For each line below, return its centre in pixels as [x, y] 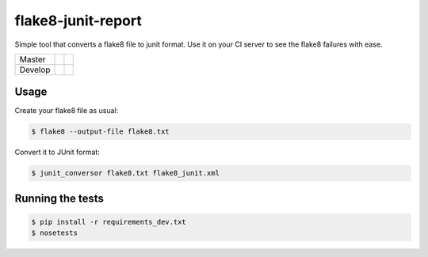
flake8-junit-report [78, 21]
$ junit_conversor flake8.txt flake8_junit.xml [125, 173]
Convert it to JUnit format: [57, 152]
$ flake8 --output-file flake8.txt [100, 132]
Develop [35, 70]
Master [33, 59]
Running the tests [59, 198]
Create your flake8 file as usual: [67, 111]
